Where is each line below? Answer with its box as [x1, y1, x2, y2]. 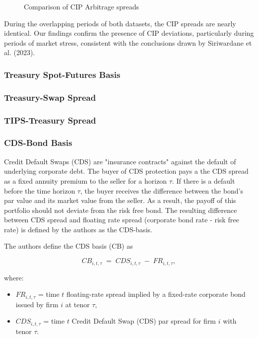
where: [4, 272, 24, 282]
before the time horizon [4, 185, 75, 196]
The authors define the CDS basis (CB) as [4, 241, 133, 251]
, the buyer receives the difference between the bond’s [80, 185, 244, 196]
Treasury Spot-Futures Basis [4, 68, 121, 80]
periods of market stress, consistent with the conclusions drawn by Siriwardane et [4, 37, 252, 48]
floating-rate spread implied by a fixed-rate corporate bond [66, 289, 246, 299]
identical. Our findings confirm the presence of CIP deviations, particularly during [4, 28, 254, 38]
